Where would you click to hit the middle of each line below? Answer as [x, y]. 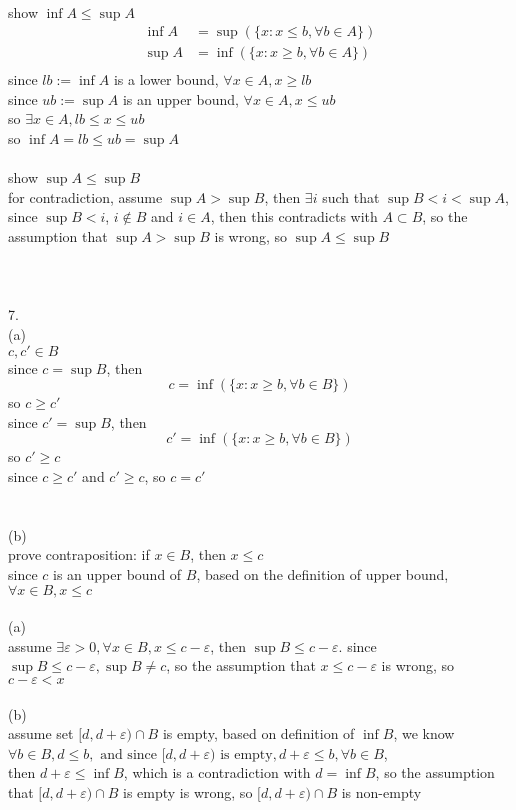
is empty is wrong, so [188, 791]
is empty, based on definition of [258, 733]
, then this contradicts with [294, 216]
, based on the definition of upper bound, [322, 573]
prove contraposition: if [79, 554]
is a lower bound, [166, 79]
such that [351, 196]
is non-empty [381, 791]
